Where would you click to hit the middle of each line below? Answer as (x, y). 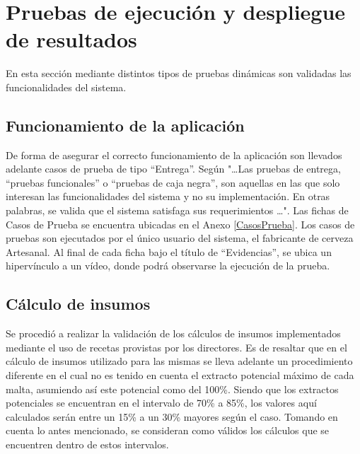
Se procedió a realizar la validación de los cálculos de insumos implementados (173, 333)
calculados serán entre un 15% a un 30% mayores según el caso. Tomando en (172, 416)
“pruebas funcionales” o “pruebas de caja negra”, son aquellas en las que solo (173, 182)
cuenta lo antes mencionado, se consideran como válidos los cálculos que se (168, 430)
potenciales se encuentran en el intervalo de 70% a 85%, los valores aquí (161, 403)
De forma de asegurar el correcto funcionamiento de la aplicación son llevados (174, 155)
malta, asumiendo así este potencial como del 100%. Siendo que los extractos (172, 389)
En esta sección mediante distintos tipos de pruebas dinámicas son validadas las (179, 73)
